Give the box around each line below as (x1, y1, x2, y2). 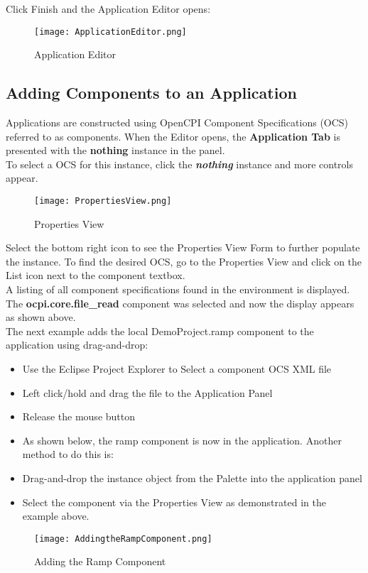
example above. (22, 508, 90, 523)
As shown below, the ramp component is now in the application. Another (22, 432, 342, 447)
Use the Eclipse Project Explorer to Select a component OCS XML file (22, 361, 332, 376)
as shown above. (6, 310, 76, 324)
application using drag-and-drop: (6, 337, 148, 352)
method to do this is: (22, 447, 114, 462)
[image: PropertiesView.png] (34, 196, 172, 207)
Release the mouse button (22, 409, 136, 424)
